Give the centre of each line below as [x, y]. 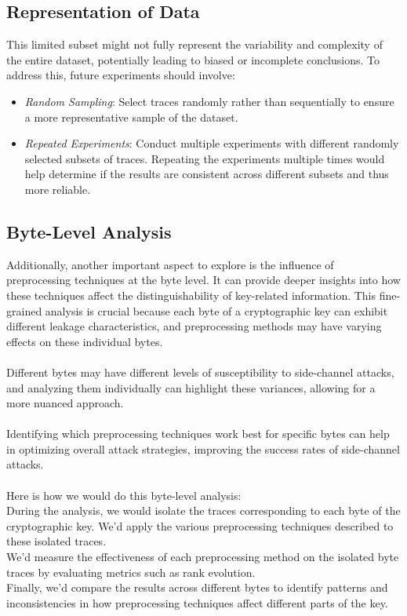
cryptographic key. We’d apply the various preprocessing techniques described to [200, 525]
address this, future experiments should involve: [121, 75]
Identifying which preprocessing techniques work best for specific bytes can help [198, 434]
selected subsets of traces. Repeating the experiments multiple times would [205, 158]
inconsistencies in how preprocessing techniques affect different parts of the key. [197, 602]
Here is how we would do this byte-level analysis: [124, 495]
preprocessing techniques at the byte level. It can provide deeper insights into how [203, 280]
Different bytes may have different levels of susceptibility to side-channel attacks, [200, 372]
